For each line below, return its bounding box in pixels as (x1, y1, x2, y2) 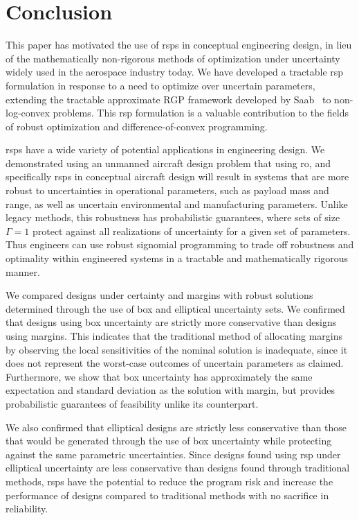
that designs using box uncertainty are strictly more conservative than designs (6, 315, 337, 329)
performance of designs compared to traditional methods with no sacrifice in (6, 487, 329, 502)
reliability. (6, 501, 48, 516)
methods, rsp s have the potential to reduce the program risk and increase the (6, 474, 333, 488)
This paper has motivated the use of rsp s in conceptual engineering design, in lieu (6, 37, 352, 52)
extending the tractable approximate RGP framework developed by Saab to (6, 92, 331, 106)
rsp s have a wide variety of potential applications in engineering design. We (6, 142, 325, 157)
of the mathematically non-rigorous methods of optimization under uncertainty (6, 51, 340, 65)
